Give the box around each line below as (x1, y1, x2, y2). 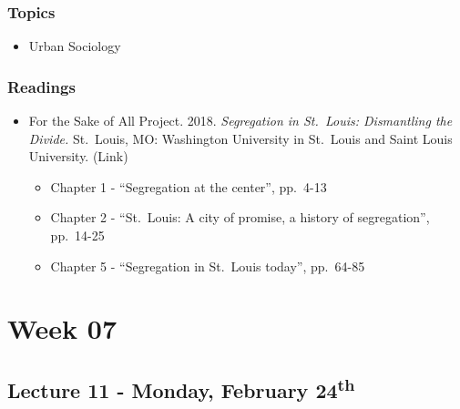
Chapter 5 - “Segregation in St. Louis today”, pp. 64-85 (50, 256, 365, 275)
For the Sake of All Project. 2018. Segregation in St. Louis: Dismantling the (28, 111, 453, 130)
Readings (7, 75, 76, 97)
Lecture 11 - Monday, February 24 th (7, 372, 355, 404)
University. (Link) (28, 147, 128, 166)
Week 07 (7, 310, 118, 347)
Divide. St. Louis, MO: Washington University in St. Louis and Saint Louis (28, 128, 453, 148)
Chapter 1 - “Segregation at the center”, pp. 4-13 (50, 177, 327, 196)
